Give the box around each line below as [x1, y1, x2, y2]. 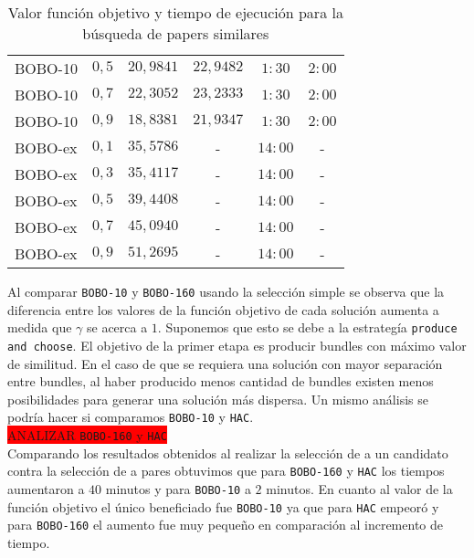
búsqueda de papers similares [82, 23, 269, 44]
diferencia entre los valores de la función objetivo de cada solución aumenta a [7, 300, 439, 319]
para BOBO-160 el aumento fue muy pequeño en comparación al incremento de [7, 515, 443, 534]
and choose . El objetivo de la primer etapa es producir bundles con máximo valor [7, 335, 467, 354]
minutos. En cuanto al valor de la [266, 479, 453, 498]
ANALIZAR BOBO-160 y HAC [7, 426, 167, 444]
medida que [7, 318, 72, 337]
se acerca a [86, 318, 148, 337]
